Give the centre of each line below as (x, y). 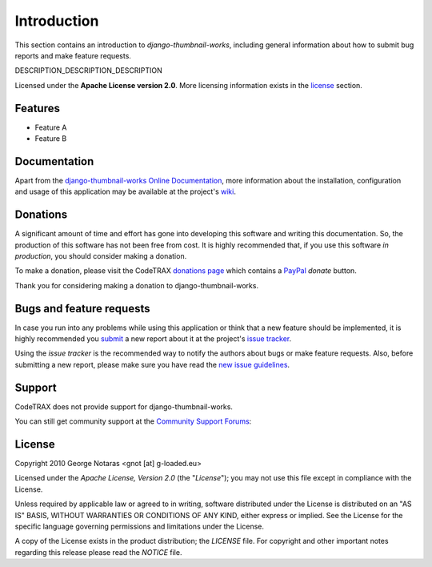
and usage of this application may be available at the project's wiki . (125, 191)
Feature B (51, 139)
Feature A (51, 127)
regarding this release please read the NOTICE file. (98, 552)
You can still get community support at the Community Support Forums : (133, 421)
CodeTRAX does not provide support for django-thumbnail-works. (124, 406)
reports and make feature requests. (73, 55)
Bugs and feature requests (82, 308)
